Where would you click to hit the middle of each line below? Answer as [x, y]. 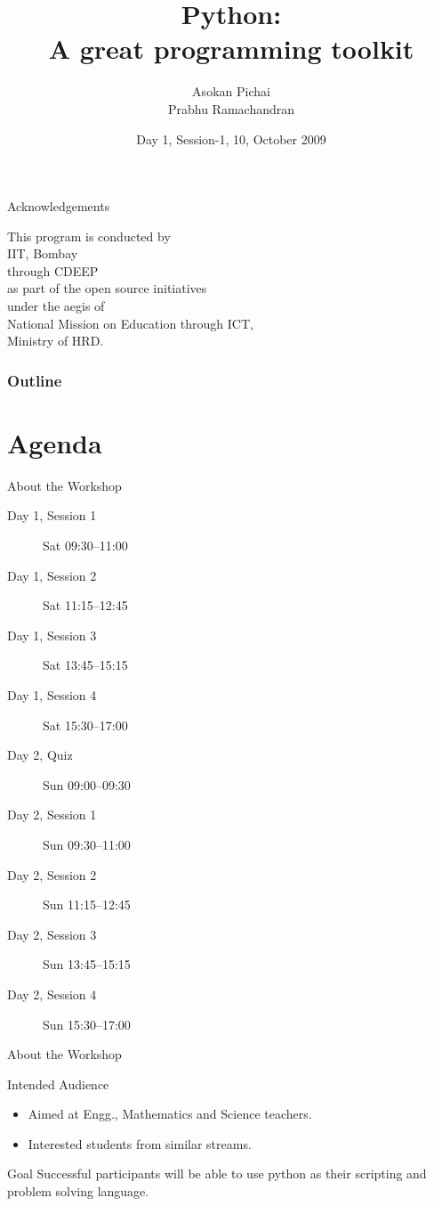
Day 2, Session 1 [52, 815]
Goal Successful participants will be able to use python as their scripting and [217, 1173]
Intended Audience [58, 1084]
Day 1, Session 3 [52, 635]
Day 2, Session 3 [52, 934]
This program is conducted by [89, 236]
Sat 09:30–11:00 [85, 545]
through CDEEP [53, 270]
